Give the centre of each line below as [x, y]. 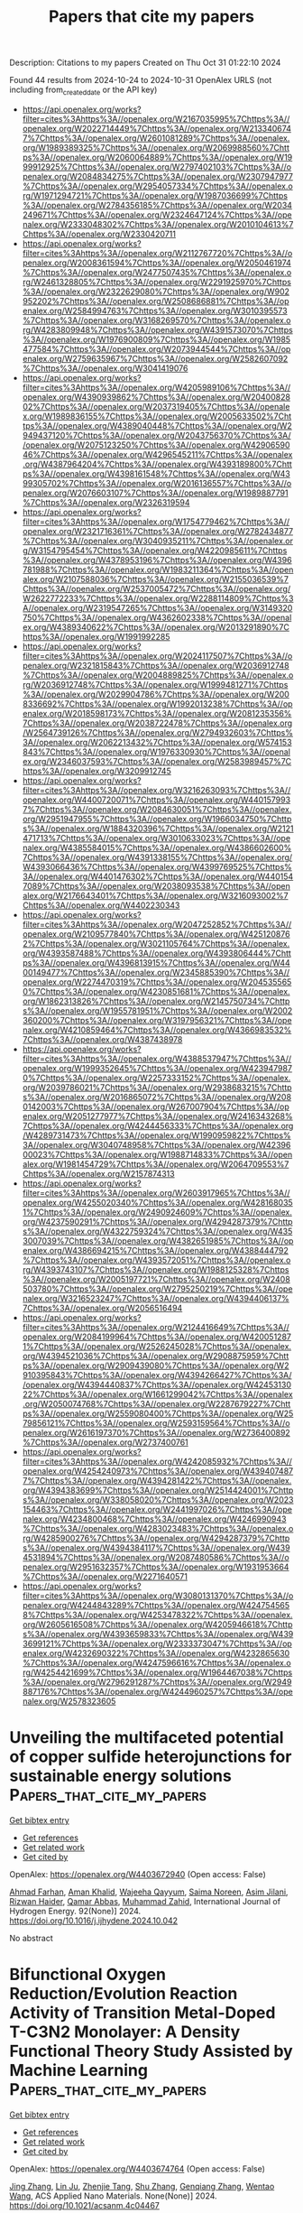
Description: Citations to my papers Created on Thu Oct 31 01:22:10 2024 [145, 63]
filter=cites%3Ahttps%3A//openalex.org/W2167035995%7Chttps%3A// [156, 118]
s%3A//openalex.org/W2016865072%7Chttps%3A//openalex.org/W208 [156, 1097]
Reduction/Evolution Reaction [124, 1994]
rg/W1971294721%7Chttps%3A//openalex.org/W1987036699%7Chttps [155, 195]
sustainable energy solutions [120, 1776]
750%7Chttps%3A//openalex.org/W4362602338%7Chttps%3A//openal [157, 617]
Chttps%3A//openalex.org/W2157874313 [98, 1173]
